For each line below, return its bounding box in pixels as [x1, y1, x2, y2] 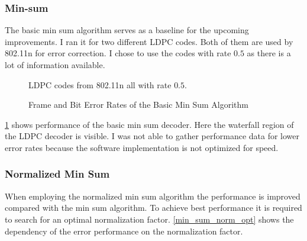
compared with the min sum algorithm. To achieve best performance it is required [5, 201, 302, 214]
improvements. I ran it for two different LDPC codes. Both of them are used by [5, 35, 293, 47]
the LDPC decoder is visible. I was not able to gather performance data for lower [5, 130, 300, 142]
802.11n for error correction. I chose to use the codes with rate [5, 47, 231, 59]
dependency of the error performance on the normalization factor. [5, 224, 243, 237]
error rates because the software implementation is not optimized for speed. [5, 141, 279, 153]
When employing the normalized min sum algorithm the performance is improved [5, 189, 300, 202]
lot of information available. [5, 59, 105, 70]
